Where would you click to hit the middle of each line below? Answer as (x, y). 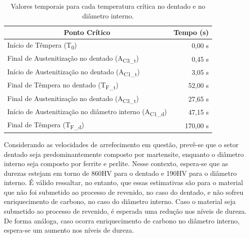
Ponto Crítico (87, 32)
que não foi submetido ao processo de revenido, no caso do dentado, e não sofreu (124, 192)
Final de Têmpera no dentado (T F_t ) (63, 85)
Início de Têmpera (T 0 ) (42, 45)
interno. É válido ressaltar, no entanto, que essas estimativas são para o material (124, 182)
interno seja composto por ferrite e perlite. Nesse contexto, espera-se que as (116, 163)
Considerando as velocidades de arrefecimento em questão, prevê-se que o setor (121, 144)
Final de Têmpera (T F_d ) (46, 125)
